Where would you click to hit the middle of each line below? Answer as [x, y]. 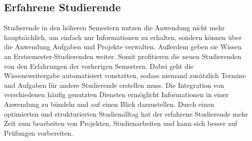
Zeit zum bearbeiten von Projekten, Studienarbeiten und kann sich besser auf [121, 123]
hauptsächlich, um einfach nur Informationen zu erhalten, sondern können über [123, 37]
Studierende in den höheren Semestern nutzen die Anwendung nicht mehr [114, 28]
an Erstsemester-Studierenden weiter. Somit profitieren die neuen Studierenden [123, 56]
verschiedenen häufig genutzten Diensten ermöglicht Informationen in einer [116, 94]
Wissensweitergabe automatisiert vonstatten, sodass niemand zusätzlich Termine [125, 75]
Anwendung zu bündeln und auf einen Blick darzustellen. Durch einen [109, 104]
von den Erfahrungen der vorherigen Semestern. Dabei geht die [99, 66]
